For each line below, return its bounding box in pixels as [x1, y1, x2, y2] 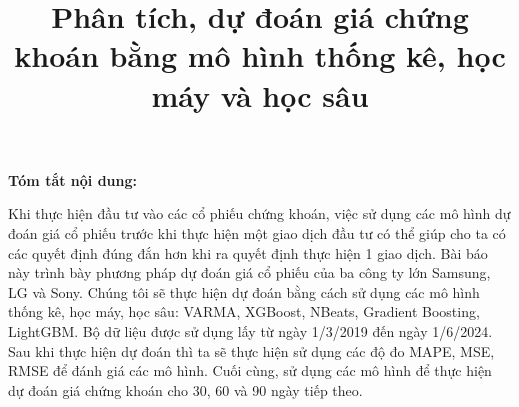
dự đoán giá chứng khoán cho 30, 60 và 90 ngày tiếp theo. [8, 379, 363, 400]
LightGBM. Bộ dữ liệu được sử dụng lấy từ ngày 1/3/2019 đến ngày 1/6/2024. [8, 320, 493, 341]
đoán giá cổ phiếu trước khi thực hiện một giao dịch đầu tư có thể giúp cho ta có [8, 222, 506, 243]
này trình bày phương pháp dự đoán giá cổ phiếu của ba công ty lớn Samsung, [8, 262, 491, 283]
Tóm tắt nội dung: [8, 169, 138, 190]
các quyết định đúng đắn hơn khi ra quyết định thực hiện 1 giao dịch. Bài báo [8, 242, 488, 263]
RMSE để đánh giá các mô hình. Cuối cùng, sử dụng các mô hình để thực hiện [8, 360, 492, 381]
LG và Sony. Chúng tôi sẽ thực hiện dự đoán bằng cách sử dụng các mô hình [8, 281, 480, 302]
